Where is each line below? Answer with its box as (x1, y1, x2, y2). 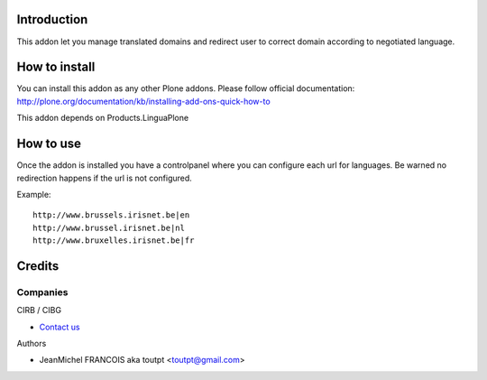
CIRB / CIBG (16, 305, 62, 316)
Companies (16, 285, 69, 298)
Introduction (16, 12, 88, 27)
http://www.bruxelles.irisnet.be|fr (32, 236, 195, 246)
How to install (16, 60, 96, 75)
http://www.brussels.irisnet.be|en (32, 210, 190, 220)
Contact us (39, 321, 80, 332)
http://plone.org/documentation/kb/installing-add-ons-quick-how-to (16, 96, 271, 107)
